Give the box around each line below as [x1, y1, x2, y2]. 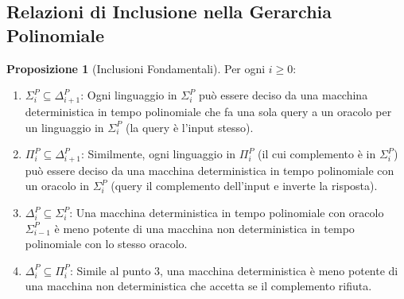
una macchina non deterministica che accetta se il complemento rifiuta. [25, 278, 372, 294]
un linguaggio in [25, 118, 104, 135]
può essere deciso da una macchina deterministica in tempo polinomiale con [25, 161, 394, 178]
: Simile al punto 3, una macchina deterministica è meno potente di [69, 262, 398, 278]
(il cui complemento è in [258, 146, 376, 162]
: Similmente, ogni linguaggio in [80, 146, 236, 162]
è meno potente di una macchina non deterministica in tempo [54, 219, 355, 236]
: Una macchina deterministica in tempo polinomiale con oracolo [69, 204, 384, 221]
